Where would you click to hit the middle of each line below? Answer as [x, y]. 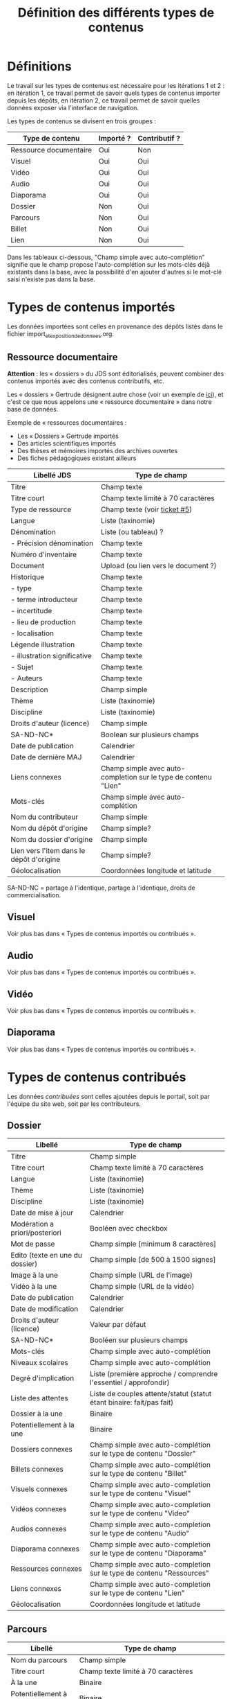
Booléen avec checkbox [128, 1229]
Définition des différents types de [116, 13]
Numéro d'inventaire [44, 554]
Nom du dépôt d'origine [49, 828]
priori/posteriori [36, 1233]
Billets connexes [37, 1469]
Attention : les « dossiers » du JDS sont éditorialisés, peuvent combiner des [116, 374]
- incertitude [31, 611]
